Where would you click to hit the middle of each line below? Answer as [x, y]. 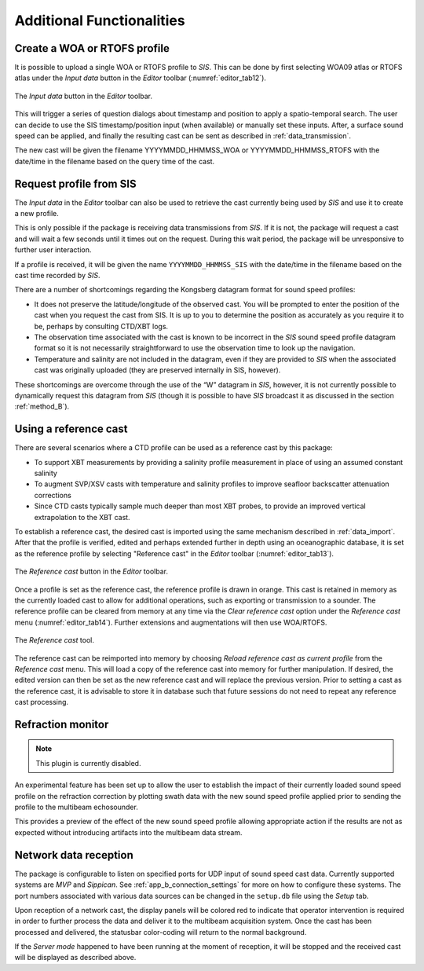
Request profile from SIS [75, 183]
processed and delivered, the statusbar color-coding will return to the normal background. [161, 932]
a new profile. [37, 214]
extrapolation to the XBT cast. [82, 517]
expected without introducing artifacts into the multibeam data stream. [128, 832]
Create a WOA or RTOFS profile [92, 48]
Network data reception [74, 855]
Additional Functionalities [100, 20]
